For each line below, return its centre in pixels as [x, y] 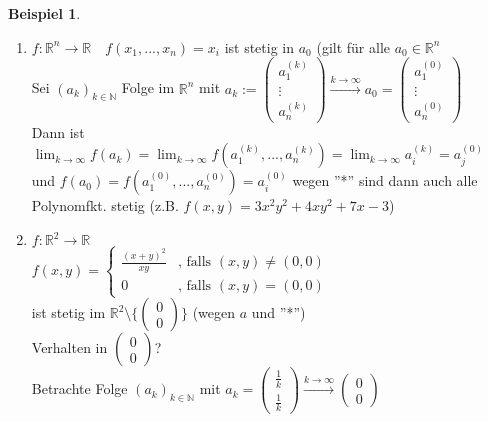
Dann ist [58, 131]
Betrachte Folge [79, 388]
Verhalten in [69, 347]
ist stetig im [68, 312]
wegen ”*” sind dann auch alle [385, 180]
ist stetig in [259, 46]
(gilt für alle [353, 46]
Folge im [148, 87]
